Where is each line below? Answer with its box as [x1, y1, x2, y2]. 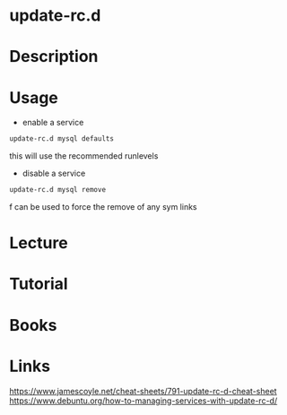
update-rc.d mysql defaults [9, 134, 115, 143]
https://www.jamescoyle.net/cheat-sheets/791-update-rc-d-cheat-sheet [9, 385, 277, 396]
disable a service [22, 168, 86, 179]
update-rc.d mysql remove [9, 186, 106, 195]
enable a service [22, 117, 84, 128]
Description [9, 47, 99, 67]
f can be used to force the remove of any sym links [9, 202, 197, 212]
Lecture [9, 233, 69, 254]
